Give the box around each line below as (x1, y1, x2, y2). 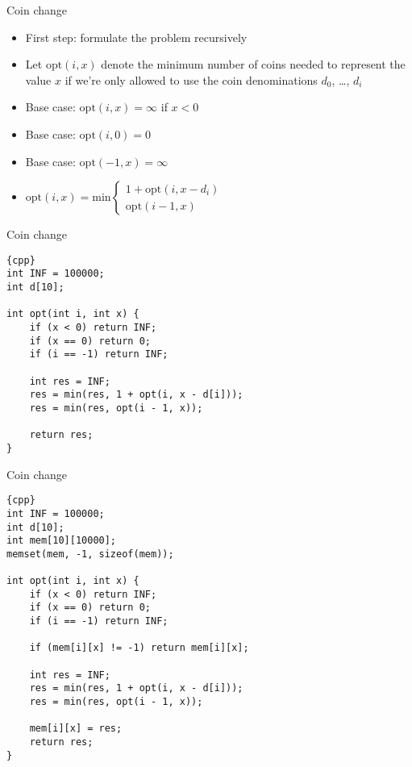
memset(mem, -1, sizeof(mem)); (6, 548, 174, 560)
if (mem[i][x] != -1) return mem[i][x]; (29, 642, 249, 654)
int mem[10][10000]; (6, 535, 117, 547)
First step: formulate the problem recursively (25, 28, 248, 45)
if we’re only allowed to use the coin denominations (65, 71, 318, 88)
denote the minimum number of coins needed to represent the (101, 56, 406, 73)
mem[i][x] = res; (29, 723, 123, 735)
